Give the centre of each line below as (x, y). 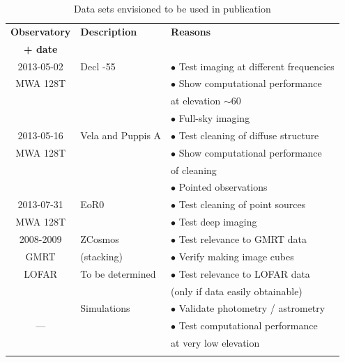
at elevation (196, 101)
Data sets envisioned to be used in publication (172, 8)
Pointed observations (223, 187)
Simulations (105, 308)
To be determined (118, 273)
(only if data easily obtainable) (237, 291)
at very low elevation (215, 343)
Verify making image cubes (236, 256)
